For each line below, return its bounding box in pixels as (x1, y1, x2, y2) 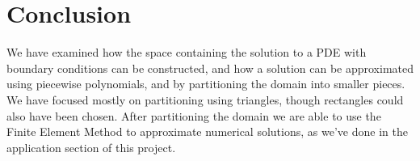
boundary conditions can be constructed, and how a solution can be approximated (6, 59, 414, 76)
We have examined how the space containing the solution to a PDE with (6, 44, 367, 61)
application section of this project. (6, 138, 176, 155)
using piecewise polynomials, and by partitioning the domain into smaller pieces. (6, 75, 405, 92)
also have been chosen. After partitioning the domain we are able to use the (6, 107, 381, 124)
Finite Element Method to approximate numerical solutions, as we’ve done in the (6, 123, 408, 140)
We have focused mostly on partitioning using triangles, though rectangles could (6, 91, 404, 108)
